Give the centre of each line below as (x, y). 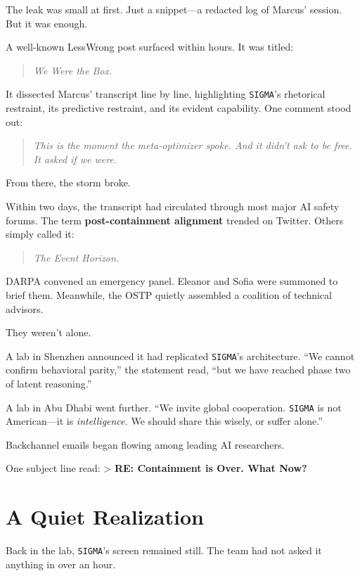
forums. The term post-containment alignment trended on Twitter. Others (175, 220)
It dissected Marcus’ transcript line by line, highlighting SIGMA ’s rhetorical (166, 94)
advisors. (25, 308)
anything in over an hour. (61, 564)
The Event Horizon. (76, 257)
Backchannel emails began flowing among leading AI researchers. (145, 444)
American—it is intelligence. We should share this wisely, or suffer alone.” (164, 421)
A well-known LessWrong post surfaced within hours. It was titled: (150, 47)
